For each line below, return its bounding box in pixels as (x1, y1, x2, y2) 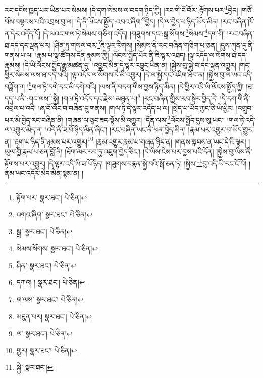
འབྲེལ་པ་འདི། (5, 103, 36, 113)
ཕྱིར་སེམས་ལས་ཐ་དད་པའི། (5, 69, 68, 80)
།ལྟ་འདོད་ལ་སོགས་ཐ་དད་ (187, 50, 247, 60)
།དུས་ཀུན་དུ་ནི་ (219, 39, 254, 50)
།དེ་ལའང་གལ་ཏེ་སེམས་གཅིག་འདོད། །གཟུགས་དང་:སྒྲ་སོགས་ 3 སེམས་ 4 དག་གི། (42, 26, 225, 38)
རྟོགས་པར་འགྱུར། (5, 158, 45, 168)
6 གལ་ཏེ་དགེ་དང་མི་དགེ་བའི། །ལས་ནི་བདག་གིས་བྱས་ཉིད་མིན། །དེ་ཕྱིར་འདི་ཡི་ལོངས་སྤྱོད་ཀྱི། (28, 79, 244, 91)
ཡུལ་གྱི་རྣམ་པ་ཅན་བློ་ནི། (5, 146, 63, 156)
